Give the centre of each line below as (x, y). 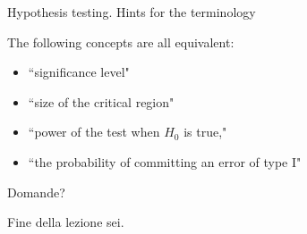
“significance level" (79, 72)
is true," (205, 132)
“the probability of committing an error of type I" (165, 161)
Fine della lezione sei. (66, 222)
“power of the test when (94, 132)
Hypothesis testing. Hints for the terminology (132, 12)
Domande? (36, 192)
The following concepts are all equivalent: (121, 42)
